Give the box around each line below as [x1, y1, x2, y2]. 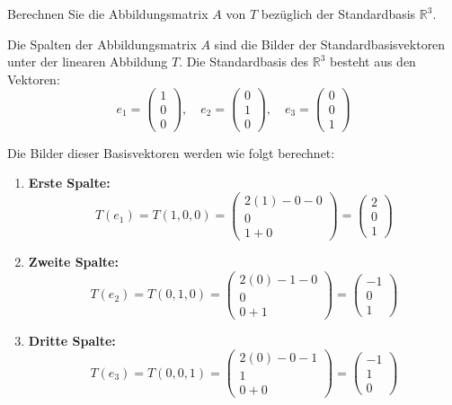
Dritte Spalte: [28, 330, 116, 349]
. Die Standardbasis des [179, 52, 309, 71]
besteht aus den [330, 52, 416, 71]
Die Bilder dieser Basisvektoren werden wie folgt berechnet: [7, 143, 335, 162]
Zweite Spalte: [28, 251, 119, 270]
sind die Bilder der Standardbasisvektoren [214, 34, 446, 53]
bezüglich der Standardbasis [261, 4, 416, 22]
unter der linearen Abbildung [7, 52, 168, 71]
